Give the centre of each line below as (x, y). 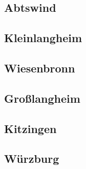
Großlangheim (42, 98)
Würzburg (32, 158)
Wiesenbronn (40, 68)
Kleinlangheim (43, 38)
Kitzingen (30, 128)
